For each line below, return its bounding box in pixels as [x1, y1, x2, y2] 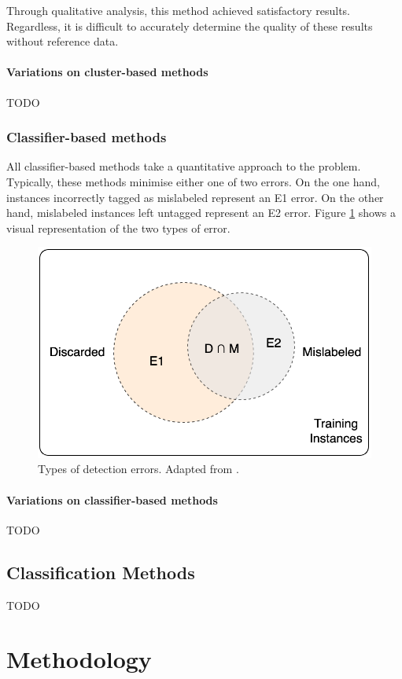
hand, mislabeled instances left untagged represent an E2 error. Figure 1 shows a [6, 204, 396, 221]
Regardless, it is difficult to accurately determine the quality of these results [6, 17, 373, 34]
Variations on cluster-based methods [6, 64, 208, 80]
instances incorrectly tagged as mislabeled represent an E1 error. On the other [6, 189, 384, 205]
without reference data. [6, 33, 119, 50]
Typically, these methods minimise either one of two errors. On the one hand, [6, 173, 380, 189]
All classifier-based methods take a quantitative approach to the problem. [6, 158, 361, 174]
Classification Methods [6, 560, 195, 584]
